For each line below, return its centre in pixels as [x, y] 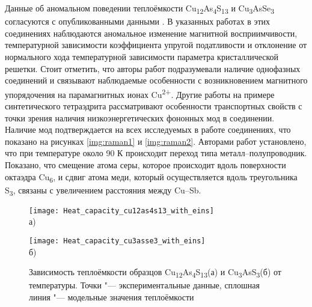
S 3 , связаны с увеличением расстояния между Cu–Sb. [103, 190]
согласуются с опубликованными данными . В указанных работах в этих [138, 21]
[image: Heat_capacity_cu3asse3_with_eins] [117, 241]
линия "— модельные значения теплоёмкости [112, 296]
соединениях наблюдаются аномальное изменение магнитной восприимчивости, [151, 33]
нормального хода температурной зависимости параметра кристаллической [142, 56]
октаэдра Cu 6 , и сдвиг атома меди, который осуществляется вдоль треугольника [151, 177]
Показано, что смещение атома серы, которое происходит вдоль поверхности [145, 164]
